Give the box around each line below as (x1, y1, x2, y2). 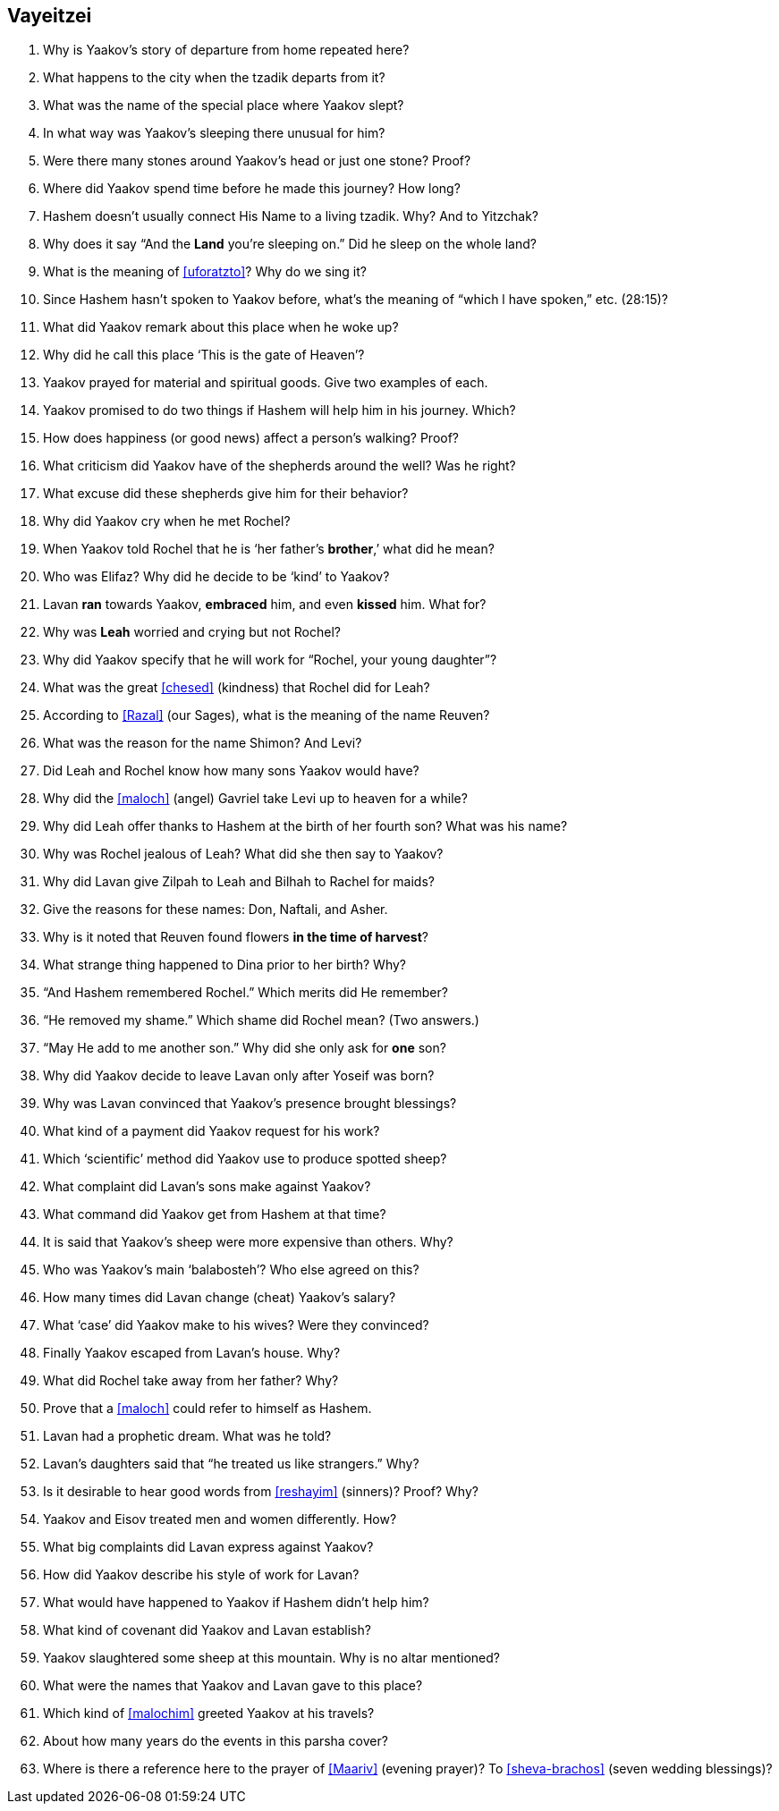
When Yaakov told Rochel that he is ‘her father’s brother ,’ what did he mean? (43, 541, 495, 557)
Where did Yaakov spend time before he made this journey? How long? (43, 181, 461, 197)
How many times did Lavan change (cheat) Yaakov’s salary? (43, 1290, 396, 1306)
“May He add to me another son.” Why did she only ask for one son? (43, 1040, 446, 1056)
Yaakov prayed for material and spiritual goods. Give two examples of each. (43, 375, 488, 391)
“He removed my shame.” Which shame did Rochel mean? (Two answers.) (43, 1012, 479, 1028)
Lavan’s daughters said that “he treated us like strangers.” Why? (43, 1456, 419, 1472)
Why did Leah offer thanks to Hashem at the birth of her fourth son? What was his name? (43, 818, 568, 834)
